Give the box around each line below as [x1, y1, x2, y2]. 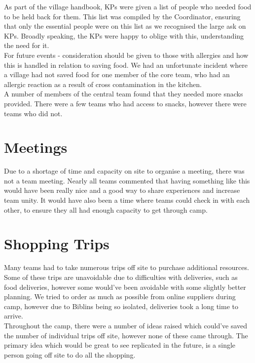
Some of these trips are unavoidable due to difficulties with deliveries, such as [4, 272, 238, 282]
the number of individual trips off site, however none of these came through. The [4, 330, 248, 340]
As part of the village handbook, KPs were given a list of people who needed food [4, 1, 252, 11]
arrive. [4, 311, 23, 321]
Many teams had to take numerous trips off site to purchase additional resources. [4, 262, 249, 272]
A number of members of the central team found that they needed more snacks [4, 89, 243, 99]
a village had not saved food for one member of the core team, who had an [4, 69, 230, 80]
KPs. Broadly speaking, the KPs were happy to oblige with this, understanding [4, 30, 244, 41]
